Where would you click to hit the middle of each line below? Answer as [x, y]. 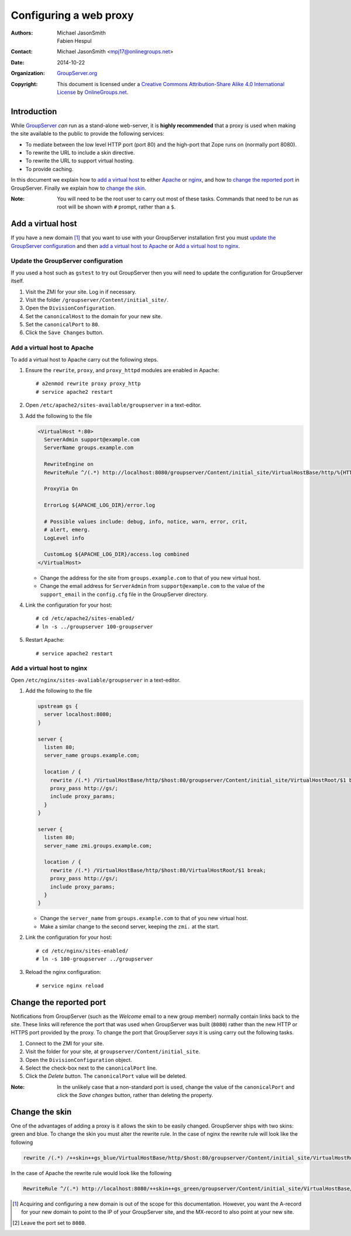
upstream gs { [58, 706]
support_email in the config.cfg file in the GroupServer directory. [124, 594]
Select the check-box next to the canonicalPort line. [91, 1068]
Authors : [22, 33]
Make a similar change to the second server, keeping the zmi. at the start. [130, 927]
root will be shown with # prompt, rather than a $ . [116, 207]
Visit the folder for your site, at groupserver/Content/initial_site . [113, 1051]
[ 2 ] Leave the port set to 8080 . [49, 1223]
